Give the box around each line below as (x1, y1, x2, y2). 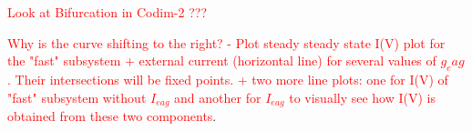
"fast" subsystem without (7, 87, 147, 106)
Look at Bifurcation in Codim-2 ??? (7, 3, 207, 21)
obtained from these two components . (7, 106, 217, 126)
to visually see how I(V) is (289, 87, 436, 106)
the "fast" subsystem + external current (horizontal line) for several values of (7, 51, 436, 70)
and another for (174, 87, 262, 106)
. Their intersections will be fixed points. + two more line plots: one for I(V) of (7, 69, 448, 88)
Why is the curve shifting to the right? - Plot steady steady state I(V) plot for (7, 33, 446, 52)
